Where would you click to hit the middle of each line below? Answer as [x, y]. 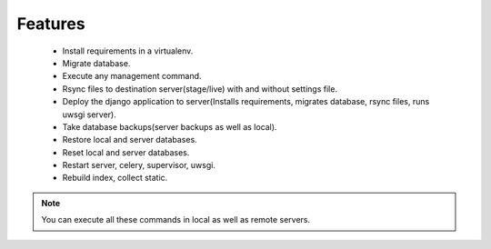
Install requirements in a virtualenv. [128, 51]
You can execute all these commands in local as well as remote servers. [176, 220]
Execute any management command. [132, 76]
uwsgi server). [90, 115]
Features [51, 24]
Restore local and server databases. [130, 140]
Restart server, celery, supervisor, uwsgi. [139, 165]
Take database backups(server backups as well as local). [170, 126]
